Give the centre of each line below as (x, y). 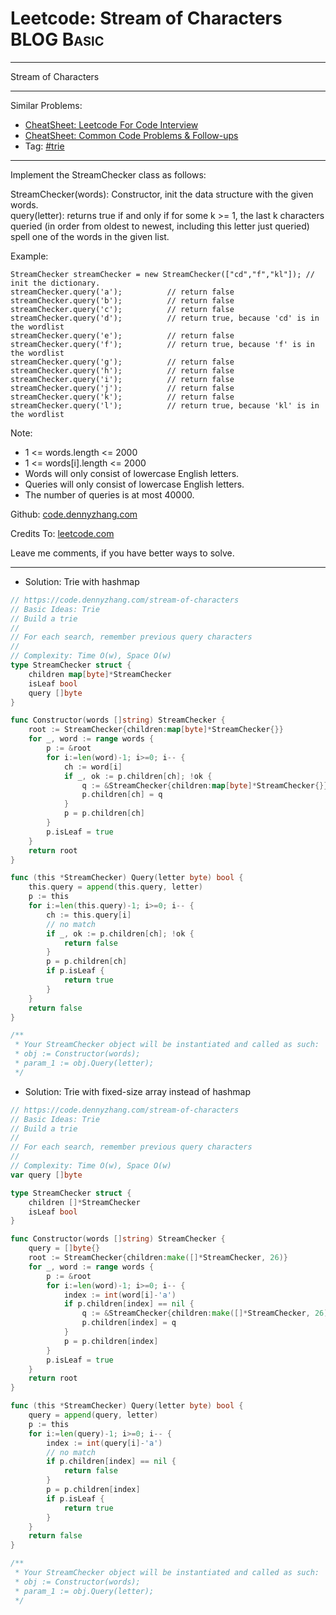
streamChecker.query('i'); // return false (122, 379)
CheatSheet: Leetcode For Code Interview (111, 124)
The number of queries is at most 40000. (109, 494)
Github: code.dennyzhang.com (74, 514)
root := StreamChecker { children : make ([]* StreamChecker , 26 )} (158, 1258)
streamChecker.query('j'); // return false (122, 388)
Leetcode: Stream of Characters (146, 18)
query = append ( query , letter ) (93, 1415)
